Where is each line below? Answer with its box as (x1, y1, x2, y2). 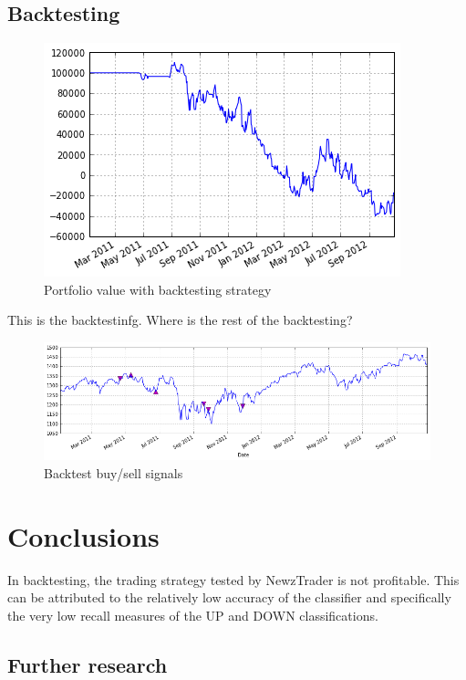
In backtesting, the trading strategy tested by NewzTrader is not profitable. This (7, 570, 460, 589)
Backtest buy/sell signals (44, 463, 183, 482)
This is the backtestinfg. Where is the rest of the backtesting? (7, 310, 353, 330)
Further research (7, 650, 168, 678)
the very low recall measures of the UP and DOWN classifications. (7, 605, 378, 624)
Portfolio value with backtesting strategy (44, 279, 272, 298)
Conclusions (7, 517, 160, 554)
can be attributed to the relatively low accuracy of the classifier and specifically (7, 588, 451, 607)
